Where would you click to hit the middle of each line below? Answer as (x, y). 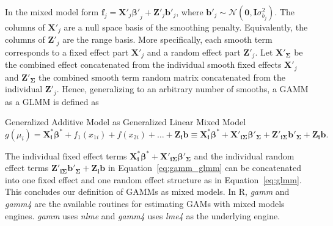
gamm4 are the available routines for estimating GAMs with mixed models (145, 203)
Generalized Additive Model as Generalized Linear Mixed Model (126, 122)
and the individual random (244, 155)
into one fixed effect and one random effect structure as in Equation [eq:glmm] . (153, 179)
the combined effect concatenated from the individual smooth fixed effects (143, 64)
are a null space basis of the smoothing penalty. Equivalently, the (186, 27)
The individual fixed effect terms (66, 155)
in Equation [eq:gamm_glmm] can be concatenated (204, 168)
